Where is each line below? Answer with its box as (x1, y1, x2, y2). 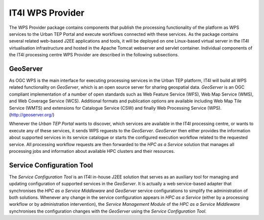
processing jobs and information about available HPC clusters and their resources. (9, 148, 176, 154)
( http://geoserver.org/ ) (9, 112, 55, 118)
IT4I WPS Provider (9, 7, 85, 18)
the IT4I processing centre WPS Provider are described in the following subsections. (9, 52, 179, 58)
